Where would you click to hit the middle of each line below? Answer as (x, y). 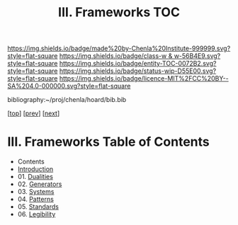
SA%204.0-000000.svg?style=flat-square (69, 86)
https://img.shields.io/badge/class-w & (116, 56)
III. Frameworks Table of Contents (109, 142)
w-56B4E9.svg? (197, 56)
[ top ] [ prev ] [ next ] (34, 113)
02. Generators (40, 184)
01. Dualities (35, 177)
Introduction (35, 169)
